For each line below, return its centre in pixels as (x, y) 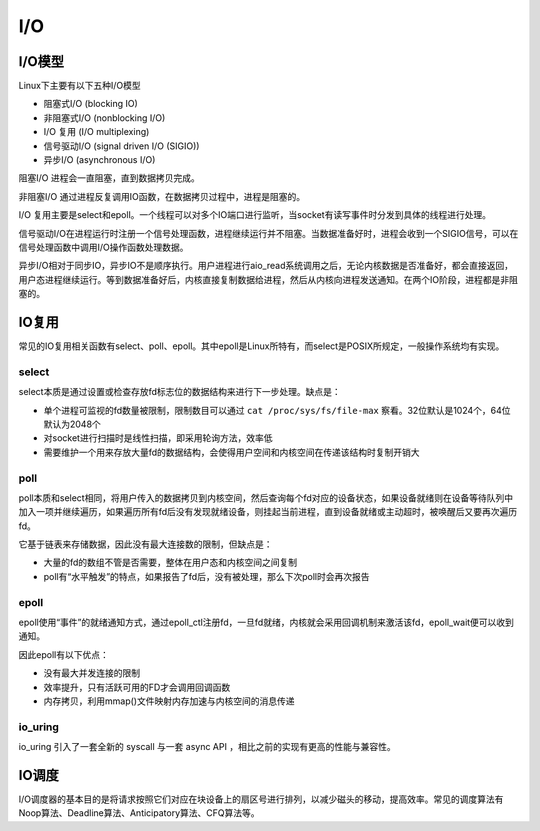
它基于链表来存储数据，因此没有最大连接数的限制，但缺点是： (145, 544)
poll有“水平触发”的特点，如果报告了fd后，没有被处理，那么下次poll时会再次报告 (206, 576)
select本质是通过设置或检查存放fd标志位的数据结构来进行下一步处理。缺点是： (180, 392)
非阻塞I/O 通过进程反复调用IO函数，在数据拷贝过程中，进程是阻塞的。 (161, 196)
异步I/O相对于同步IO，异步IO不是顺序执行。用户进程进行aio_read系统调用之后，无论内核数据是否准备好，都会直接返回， (266, 266)
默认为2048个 (72, 424)
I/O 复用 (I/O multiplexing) (96, 132)
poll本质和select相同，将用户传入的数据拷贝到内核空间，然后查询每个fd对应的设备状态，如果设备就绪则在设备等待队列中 (266, 497)
